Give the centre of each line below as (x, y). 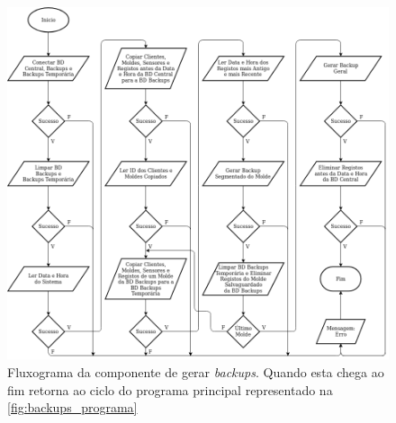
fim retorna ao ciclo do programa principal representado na (170, 389)
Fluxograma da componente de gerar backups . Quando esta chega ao (196, 372)
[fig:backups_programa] (72, 407)
